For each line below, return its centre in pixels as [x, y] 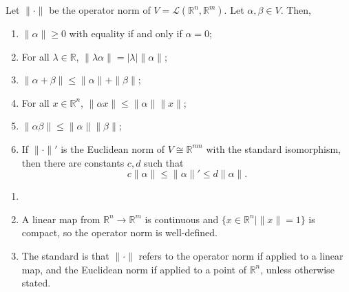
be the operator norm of [100, 10]
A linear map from [61, 219]
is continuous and [182, 219]
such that [164, 162]
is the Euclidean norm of [113, 148]
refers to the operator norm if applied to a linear [241, 255]
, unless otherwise [297, 269]
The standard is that [65, 255]
